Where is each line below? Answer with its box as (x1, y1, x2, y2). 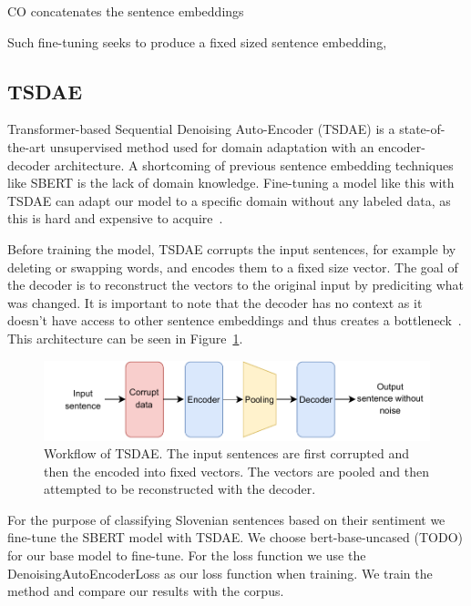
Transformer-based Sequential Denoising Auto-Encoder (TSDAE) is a (7, 119, 395, 139)
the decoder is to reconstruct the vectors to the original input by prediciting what (7, 275, 464, 294)
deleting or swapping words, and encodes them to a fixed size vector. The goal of (7, 257, 458, 276)
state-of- (399, 119, 445, 139)
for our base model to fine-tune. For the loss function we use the (7, 546, 366, 565)
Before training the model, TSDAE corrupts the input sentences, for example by (7, 239, 456, 258)
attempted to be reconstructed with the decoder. (44, 479, 316, 498)
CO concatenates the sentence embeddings (7, 2, 244, 20)
